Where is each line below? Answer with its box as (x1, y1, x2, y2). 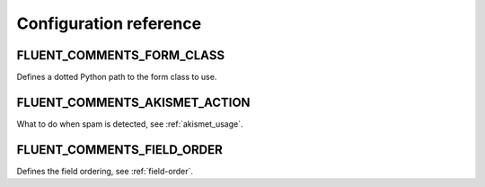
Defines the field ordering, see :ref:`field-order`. (16, 165, 193, 176)
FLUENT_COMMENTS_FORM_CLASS (16, 48, 225, 63)
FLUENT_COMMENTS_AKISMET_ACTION (16, 94, 251, 110)
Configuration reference (16, 13, 202, 33)
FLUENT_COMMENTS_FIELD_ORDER (16, 142, 224, 157)
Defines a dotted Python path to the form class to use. (16, 72, 217, 83)
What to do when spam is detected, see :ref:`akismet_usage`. (16, 118, 243, 129)
